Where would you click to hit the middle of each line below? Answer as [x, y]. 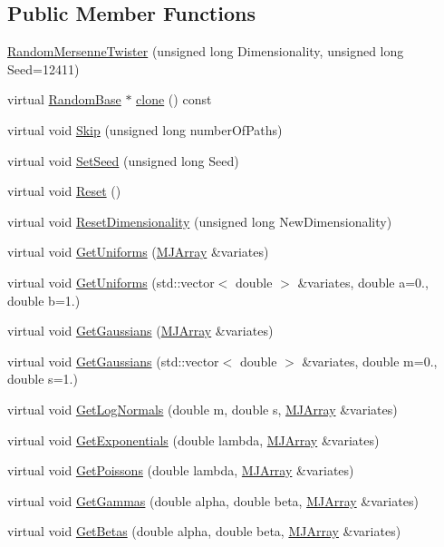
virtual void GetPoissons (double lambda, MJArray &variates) [181, 470]
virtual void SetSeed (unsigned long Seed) [123, 160]
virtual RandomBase [64, 99]
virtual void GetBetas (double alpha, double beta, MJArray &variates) [204, 531]
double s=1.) [43, 379]
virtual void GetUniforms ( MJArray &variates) [138, 252]
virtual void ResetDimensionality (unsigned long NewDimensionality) [200, 221]
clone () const [174, 99]
